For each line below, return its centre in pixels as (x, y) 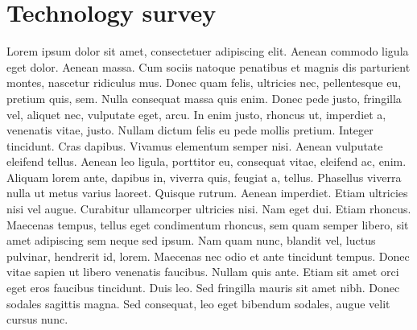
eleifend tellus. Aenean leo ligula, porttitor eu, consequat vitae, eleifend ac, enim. (206, 161)
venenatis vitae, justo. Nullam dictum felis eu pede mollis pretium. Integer (190, 130)
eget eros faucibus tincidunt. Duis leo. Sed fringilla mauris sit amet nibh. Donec (203, 288)
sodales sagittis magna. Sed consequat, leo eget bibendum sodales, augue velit (198, 303)
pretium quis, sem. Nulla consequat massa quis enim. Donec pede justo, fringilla (204, 98)
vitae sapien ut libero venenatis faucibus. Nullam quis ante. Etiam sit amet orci (203, 272)
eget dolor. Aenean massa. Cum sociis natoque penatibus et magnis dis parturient (208, 66)
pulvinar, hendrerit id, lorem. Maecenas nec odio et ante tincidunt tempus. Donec (208, 256)
